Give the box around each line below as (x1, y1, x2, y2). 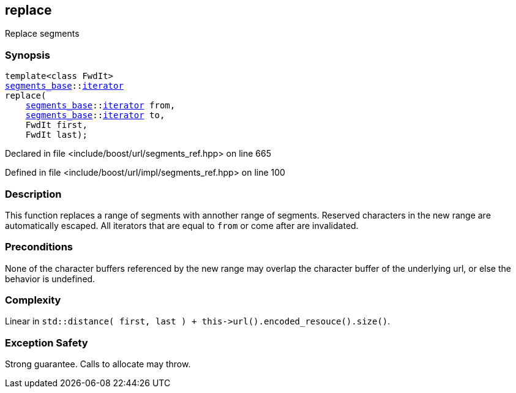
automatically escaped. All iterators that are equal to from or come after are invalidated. (5, 220, 359, 231)
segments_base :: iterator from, (25, 100, 176, 111)
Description (5, 187, 62, 200)
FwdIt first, (25, 120, 88, 130)
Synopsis (5, 48, 50, 61)
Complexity (5, 294, 61, 307)
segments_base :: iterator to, (25, 110, 165, 121)
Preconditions (5, 241, 73, 253)
